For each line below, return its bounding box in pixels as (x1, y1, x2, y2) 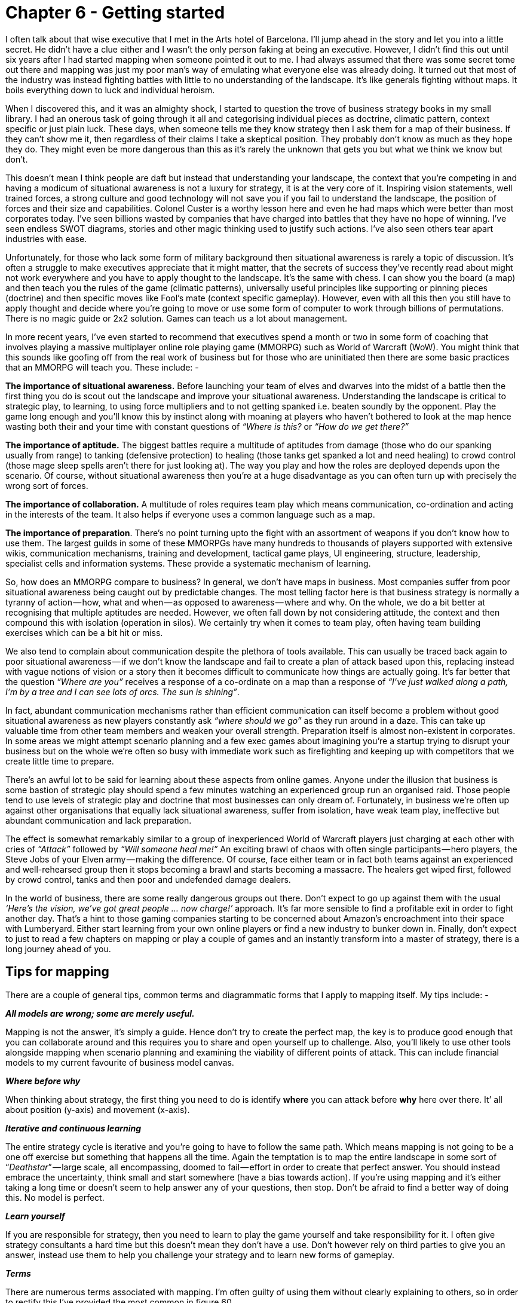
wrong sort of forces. (5, 480, 88, 491)
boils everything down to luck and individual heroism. (5, 84, 215, 95)
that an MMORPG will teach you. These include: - (5, 362, 199, 372)
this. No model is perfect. (5, 1192, 105, 1203)
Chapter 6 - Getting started (5, 2, 225, 23)
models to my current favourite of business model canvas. (5, 1057, 234, 1068)
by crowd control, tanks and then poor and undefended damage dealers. (5, 874, 291, 885)
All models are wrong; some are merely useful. (5, 1008, 195, 1018)
